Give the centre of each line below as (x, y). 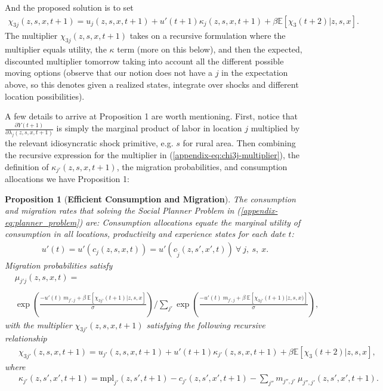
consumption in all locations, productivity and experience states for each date (145, 234)
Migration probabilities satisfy (59, 265)
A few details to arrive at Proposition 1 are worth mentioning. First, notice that (151, 116)
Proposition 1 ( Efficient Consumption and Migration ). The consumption (150, 198)
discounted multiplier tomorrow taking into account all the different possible (144, 61)
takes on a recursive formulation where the (208, 36)
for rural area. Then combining (239, 143)
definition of (27, 166)
